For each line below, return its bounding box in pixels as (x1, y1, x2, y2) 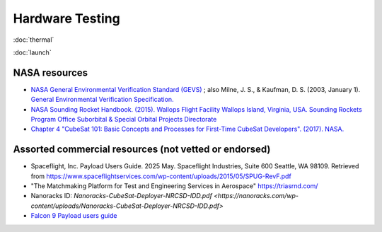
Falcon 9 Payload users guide (30, 211, 117, 220)
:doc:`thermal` (13, 35, 54, 44)
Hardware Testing (13, 11, 120, 26)
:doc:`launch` (13, 48, 52, 57)
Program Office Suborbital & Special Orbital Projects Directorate (30, 115, 217, 124)
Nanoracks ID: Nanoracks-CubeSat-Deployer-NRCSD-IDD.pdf (30, 192, 212, 200)
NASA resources (13, 66, 88, 79)
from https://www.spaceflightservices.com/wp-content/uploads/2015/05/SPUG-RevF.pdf (30, 172, 291, 180)
